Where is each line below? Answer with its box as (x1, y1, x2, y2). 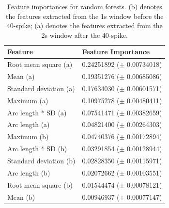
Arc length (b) (7, 167, 50, 177)
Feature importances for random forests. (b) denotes (7, 1, 162, 11)
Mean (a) (7, 71, 35, 81)
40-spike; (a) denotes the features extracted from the (6, 20, 163, 31)
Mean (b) (7, 192, 35, 202)
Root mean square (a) (7, 59, 73, 69)
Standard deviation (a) (7, 83, 75, 93)
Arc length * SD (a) (7, 107, 67, 117)
